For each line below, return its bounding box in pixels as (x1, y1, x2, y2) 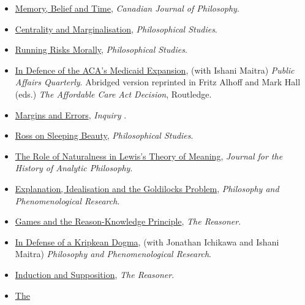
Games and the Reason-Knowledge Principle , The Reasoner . (15, 215, 241, 228)
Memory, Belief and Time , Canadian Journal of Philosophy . (15, 2, 239, 14)
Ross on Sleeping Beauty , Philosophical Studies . (15, 129, 194, 142)
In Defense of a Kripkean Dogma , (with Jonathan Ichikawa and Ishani (15, 235, 279, 248)
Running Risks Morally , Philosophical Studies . (15, 43, 187, 56)
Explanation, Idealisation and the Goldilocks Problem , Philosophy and (15, 182, 279, 195)
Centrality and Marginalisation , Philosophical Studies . (15, 22, 217, 35)
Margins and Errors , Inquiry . (15, 108, 127, 121)
